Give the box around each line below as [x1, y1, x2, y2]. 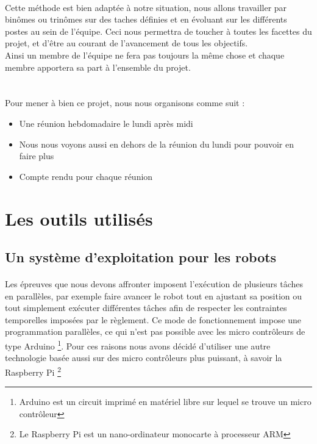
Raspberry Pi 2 [5, 363, 61, 378]
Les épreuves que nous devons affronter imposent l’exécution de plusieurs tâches [5, 277, 303, 290]
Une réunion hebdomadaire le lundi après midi [19, 116, 193, 129]
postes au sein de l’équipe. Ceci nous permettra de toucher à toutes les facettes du [5, 24, 312, 37]
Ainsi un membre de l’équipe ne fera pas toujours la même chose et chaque [5, 48, 285, 61]
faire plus [19, 149, 54, 162]
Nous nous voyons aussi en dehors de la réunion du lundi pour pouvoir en [19, 137, 294, 150]
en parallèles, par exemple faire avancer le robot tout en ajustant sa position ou [5, 289, 302, 302]
